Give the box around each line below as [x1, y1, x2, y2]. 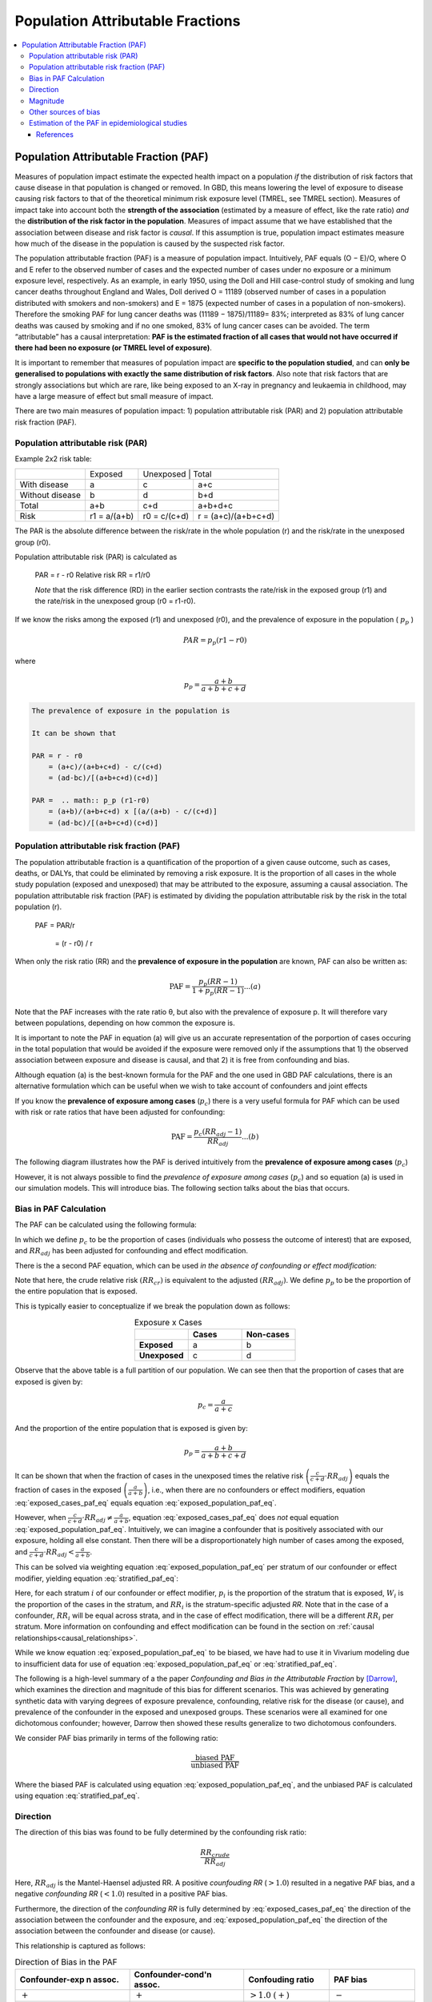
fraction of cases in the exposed [14, 1485, 122, 1494]
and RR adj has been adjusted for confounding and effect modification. [14, 1246, 248, 1257]
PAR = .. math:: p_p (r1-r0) [31, 796, 150, 805]
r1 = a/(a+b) [89, 511, 134, 522]
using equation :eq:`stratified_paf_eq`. [14, 1791, 140, 1801]
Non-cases [246, 1329, 290, 1341]
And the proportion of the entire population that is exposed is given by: [14, 1423, 248, 1433]
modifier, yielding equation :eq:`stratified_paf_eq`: [14, 1574, 179, 1583]
